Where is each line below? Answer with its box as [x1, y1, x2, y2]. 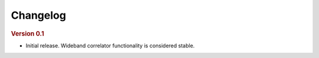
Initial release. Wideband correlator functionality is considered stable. [25, 42, 195, 49]
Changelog [11, 9, 66, 22]
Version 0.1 [11, 29, 44, 37]
